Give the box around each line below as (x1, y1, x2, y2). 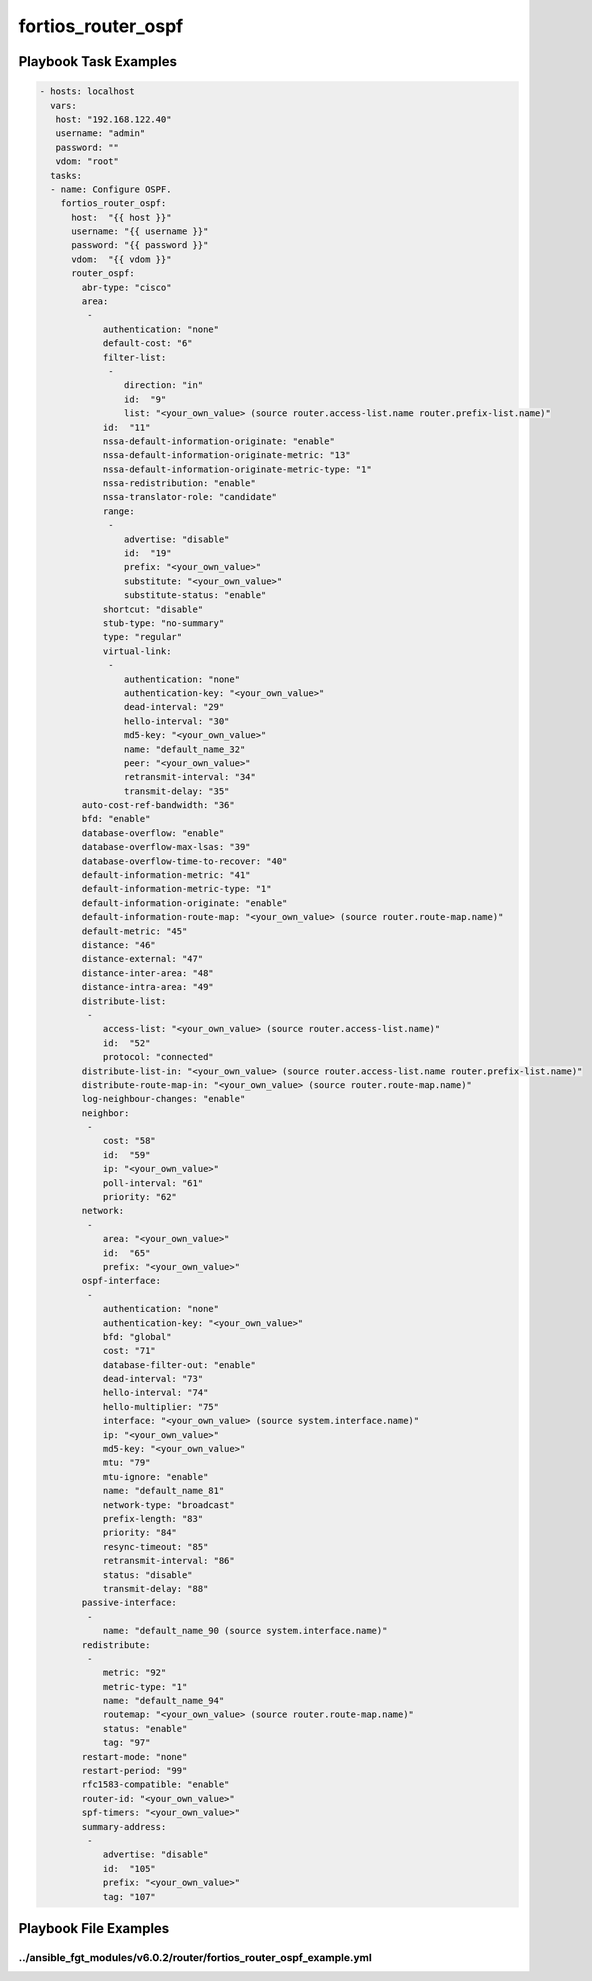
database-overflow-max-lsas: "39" (81, 841, 251, 853)
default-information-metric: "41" (81, 870, 251, 881)
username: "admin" (55, 128, 146, 139)
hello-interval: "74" (102, 1387, 209, 1399)
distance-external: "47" (81, 953, 204, 965)
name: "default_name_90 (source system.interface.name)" (102, 1625, 388, 1637)
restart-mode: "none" (81, 1751, 188, 1762)
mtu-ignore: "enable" (102, 1471, 209, 1482)
